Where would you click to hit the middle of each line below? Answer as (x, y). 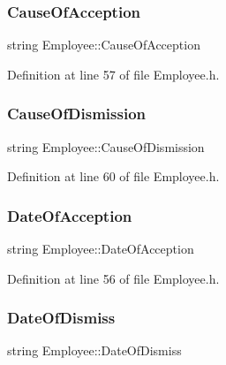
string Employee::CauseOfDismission (106, 146)
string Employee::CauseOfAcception (104, 45)
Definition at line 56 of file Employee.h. (113, 278)
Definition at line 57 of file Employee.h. (113, 74)
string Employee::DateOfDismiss (94, 350)
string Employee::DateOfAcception (101, 249)
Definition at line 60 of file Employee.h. (113, 176)
